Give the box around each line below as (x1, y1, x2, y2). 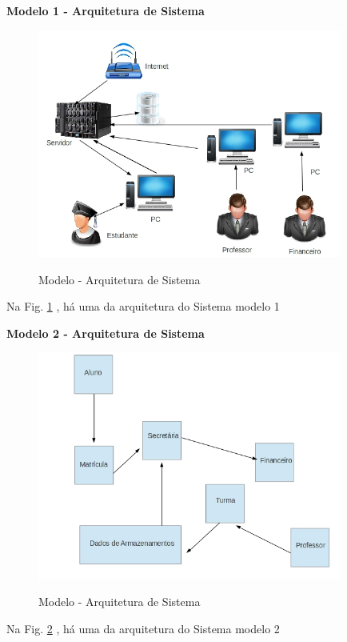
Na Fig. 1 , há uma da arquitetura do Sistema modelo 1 (6, 298, 280, 315)
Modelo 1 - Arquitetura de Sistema (6, 2, 205, 18)
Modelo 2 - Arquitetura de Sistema (6, 324, 205, 341)
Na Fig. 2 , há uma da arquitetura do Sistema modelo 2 (6, 620, 280, 637)
